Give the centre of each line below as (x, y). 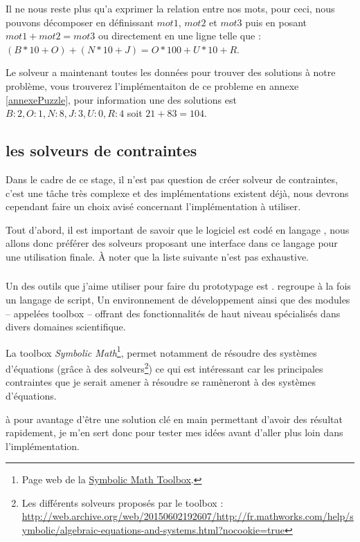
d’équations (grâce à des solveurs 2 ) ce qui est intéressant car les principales (164, 367)
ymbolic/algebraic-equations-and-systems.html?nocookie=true (153, 530)
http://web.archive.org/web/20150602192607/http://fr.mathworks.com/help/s (188, 516)
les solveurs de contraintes (101, 150)
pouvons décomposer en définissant (80, 22)
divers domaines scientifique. (66, 327)
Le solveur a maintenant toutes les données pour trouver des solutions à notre (171, 72)
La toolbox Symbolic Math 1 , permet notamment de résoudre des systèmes (161, 351)
